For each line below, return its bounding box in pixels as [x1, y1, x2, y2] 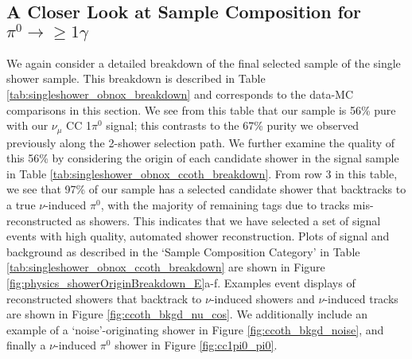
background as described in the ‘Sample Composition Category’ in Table [6, 243, 360, 259]
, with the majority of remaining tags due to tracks [100, 197, 350, 213]
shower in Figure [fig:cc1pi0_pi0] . [115, 337, 278, 353]
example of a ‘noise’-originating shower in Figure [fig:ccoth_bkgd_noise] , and [6, 321, 384, 338]
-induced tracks [324, 290, 398, 306]
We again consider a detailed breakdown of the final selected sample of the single [6, 54, 401, 71]
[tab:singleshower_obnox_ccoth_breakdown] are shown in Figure [6, 259, 325, 275]
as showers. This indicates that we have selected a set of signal [76, 212, 381, 228]
